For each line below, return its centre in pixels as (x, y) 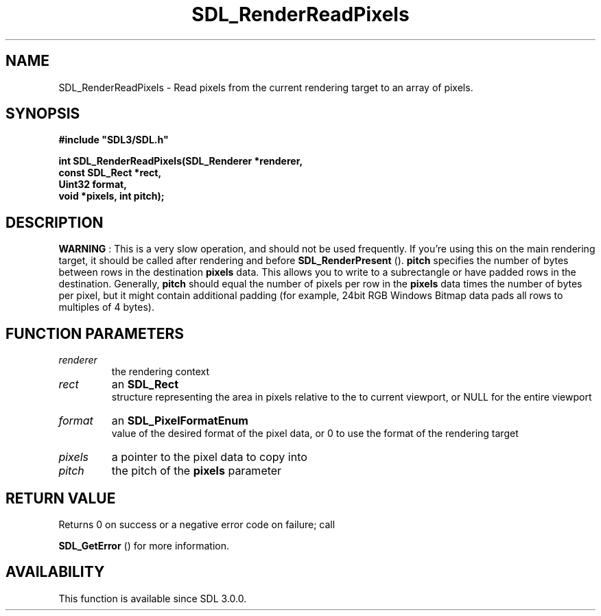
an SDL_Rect (145, 384)
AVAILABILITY (55, 572)
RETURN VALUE (61, 498)
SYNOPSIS (43, 114)
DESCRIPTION (55, 222)
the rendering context (161, 372)
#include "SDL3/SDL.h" (114, 140)
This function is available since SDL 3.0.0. (153, 598)
